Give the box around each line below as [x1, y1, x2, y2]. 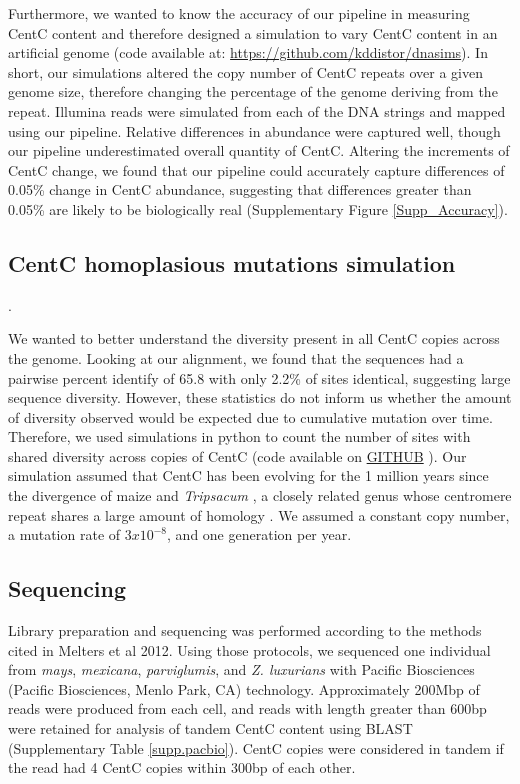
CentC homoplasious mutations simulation [8, 247, 456, 278]
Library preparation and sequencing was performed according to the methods [8, 620, 482, 641]
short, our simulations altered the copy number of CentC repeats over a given [8, 61, 483, 82]
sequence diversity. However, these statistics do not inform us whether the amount [8, 387, 512, 408]
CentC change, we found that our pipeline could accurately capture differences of [8, 159, 505, 180]
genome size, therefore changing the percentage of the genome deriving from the [8, 81, 498, 102]
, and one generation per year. [167, 524, 352, 545]
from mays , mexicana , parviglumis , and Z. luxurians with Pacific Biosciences [8, 659, 475, 680]
